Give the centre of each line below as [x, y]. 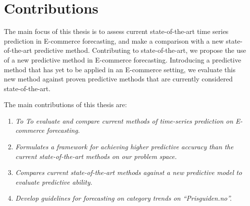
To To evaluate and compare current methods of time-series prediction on [124, 120]
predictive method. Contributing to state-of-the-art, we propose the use [140, 50]
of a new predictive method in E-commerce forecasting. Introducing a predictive [123, 59]
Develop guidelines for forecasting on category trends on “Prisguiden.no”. [124, 198]
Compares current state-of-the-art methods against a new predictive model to [129, 172]
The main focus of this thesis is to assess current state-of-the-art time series [116, 31]
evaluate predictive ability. [54, 182]
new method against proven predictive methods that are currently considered [118, 79]
